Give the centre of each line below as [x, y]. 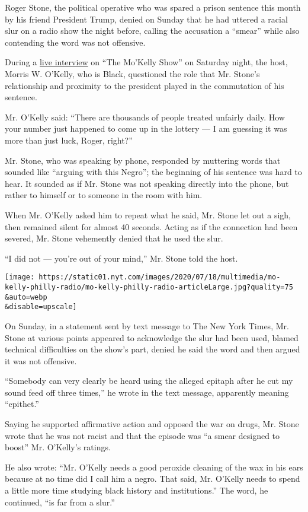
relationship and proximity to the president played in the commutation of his [145, 85]
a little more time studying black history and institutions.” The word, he [137, 490]
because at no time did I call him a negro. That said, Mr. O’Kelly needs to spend [153, 478]
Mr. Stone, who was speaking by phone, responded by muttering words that [143, 160]
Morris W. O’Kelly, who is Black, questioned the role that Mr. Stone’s [132, 73]
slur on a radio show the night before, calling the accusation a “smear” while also [152, 31]
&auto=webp [26, 297]
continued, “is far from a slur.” [60, 502]
